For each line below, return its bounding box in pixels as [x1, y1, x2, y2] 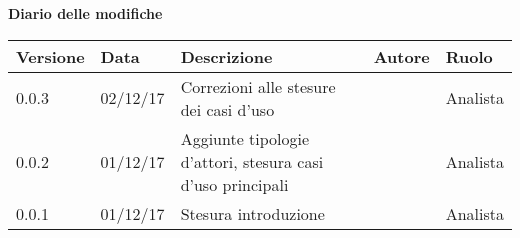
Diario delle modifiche [8, 3, 163, 23]
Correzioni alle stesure [180, 74, 336, 98]
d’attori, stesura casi [180, 149, 324, 173]
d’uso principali [180, 172, 289, 196]
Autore [373, 44, 430, 68]
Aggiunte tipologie [180, 126, 310, 150]
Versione [16, 44, 85, 68]
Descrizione [180, 44, 273, 68]
